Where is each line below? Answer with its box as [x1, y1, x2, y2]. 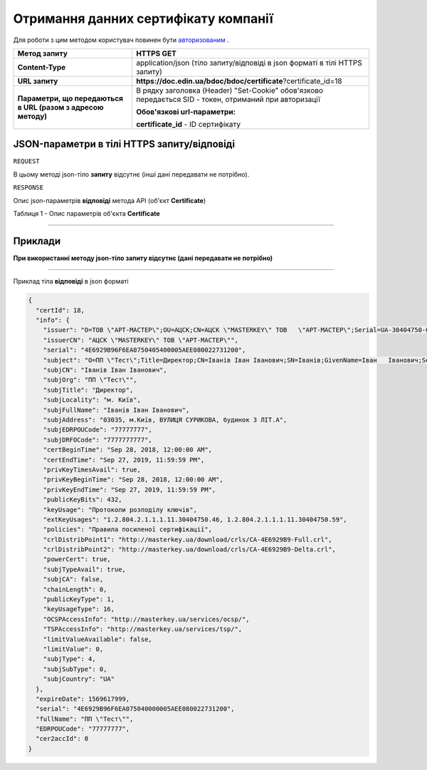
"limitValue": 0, [43, 645, 104, 653]
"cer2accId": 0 [36, 734, 89, 743]
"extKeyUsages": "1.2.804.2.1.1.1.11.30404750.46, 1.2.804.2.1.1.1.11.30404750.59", [43, 515, 348, 524]
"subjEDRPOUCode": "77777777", [43, 426, 152, 434]
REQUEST [13, 157, 41, 165]
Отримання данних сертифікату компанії [13, 11, 273, 26]
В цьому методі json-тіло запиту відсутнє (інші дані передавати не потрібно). [13, 170, 250, 178]
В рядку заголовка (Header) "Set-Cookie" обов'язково [136, 85, 324, 95]
